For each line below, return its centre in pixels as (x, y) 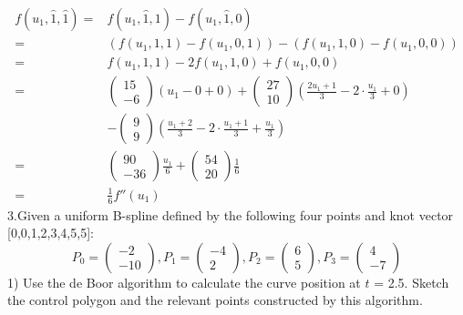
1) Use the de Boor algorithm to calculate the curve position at (184, 282)
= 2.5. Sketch (412, 282)
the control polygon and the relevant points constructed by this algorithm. (215, 300)
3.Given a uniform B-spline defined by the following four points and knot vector (231, 214)
